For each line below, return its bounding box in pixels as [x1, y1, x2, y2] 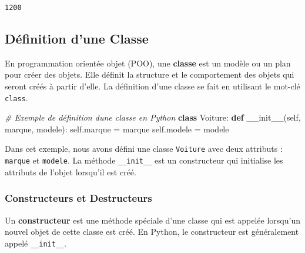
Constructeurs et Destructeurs [5, 191, 152, 205]
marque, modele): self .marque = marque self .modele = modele [5, 122, 229, 135]
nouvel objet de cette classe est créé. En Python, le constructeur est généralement [5, 225, 299, 238]
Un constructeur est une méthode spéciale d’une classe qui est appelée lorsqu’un [5, 214, 300, 226]
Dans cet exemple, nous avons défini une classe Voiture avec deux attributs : [5, 142, 283, 155]
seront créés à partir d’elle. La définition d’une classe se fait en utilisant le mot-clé [5, 80, 300, 92]
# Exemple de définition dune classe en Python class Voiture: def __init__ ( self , [5, 111, 301, 124]
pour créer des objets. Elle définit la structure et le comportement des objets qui [5, 68, 294, 81]
